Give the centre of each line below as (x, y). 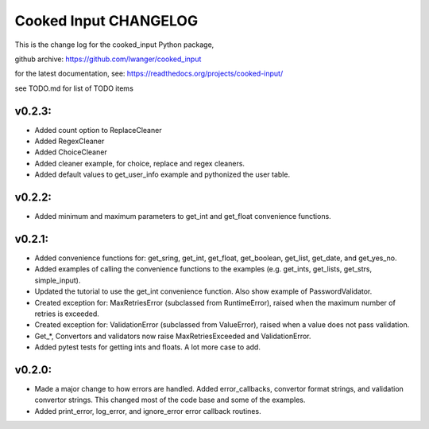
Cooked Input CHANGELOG (106, 21)
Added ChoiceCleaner (71, 152)
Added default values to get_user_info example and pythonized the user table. (162, 174)
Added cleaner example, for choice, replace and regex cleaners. (140, 163)
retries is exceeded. (67, 314)
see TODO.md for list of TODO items (74, 88)
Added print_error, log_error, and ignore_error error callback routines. (148, 411)
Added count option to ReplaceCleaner (98, 130)
